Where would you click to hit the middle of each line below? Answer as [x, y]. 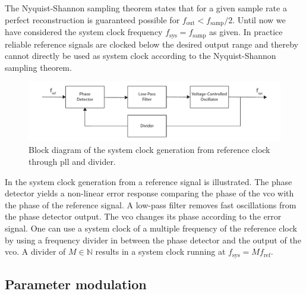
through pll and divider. [72, 162]
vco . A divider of [35, 251]
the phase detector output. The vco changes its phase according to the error [143, 216]
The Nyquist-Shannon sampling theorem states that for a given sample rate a [146, 8]
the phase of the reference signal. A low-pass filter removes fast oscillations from [151, 204]
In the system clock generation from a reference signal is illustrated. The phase [149, 181]
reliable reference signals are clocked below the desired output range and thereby [152, 44]
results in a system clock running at [160, 251]
